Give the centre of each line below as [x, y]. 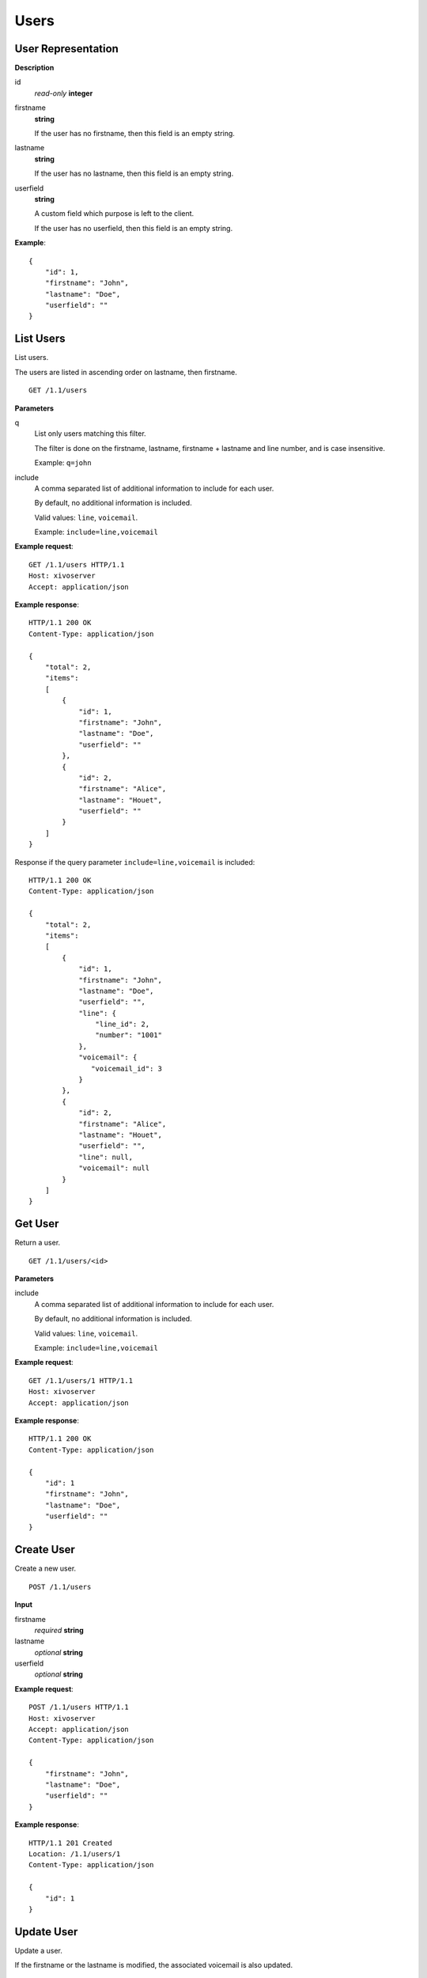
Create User [45, 1550]
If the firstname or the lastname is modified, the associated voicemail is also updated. [153, 1965]
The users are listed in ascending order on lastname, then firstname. [126, 372]
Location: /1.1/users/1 [75, 1854]
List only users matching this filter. [90, 434]
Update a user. [39, 1950]
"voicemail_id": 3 [127, 1069]
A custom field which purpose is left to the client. [114, 214]
